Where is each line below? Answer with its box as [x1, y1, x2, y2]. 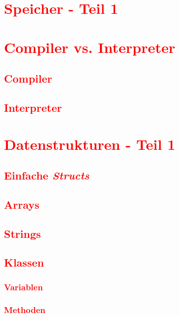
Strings [4, 226, 41, 241]
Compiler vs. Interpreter [4, 37, 176, 57]
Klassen [4, 255, 44, 270]
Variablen [4, 280, 43, 293]
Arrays [4, 196, 40, 212]
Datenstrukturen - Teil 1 [4, 134, 176, 154]
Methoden [4, 303, 45, 316]
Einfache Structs [4, 168, 89, 183]
